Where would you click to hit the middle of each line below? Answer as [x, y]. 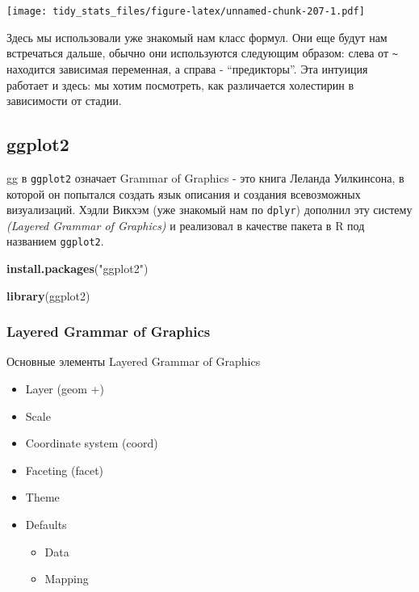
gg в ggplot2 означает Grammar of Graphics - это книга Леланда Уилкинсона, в [205, 177]
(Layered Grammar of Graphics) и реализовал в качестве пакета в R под [186, 225]
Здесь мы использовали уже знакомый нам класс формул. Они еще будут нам [197, 37]
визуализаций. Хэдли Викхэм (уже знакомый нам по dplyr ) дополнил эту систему [209, 210]
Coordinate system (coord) [92, 443]
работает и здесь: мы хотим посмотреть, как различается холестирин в [180, 84]
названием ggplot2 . [55, 241]
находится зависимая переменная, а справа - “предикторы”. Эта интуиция [187, 68]
